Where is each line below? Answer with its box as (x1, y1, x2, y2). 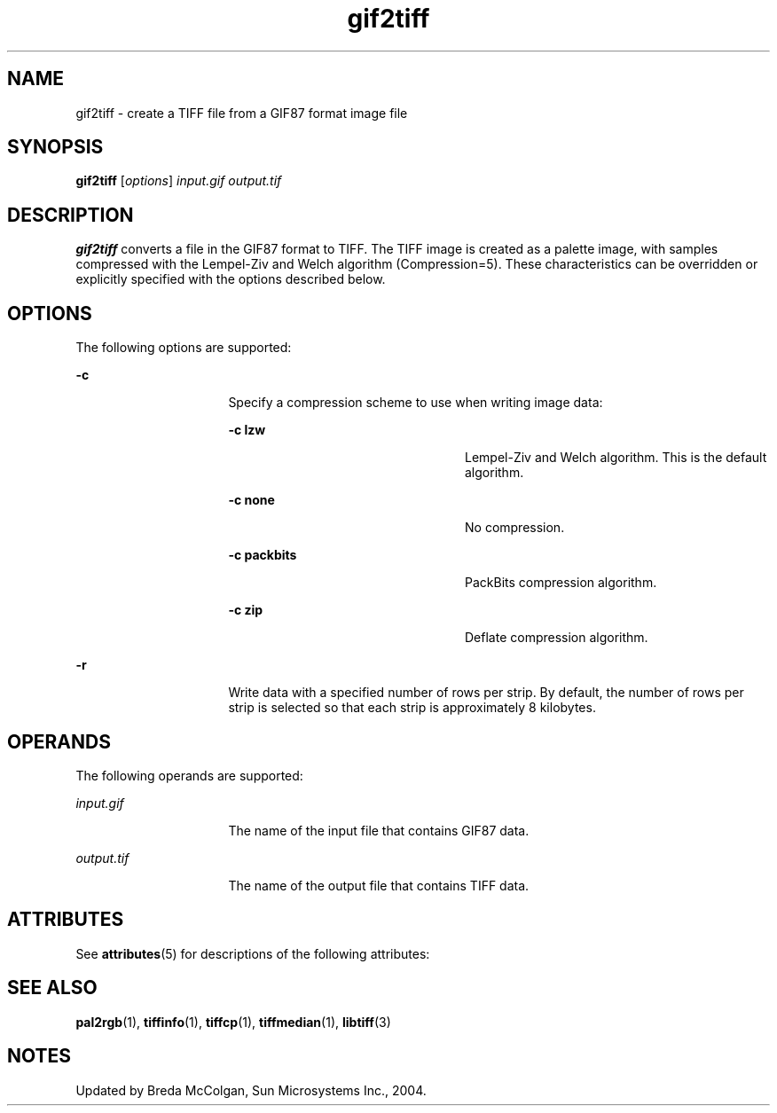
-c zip (228, 602, 263, 618)
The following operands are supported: (75, 767, 303, 783)
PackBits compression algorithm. (465, 575, 657, 591)
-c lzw (228, 422, 266, 438)
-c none (228, 492, 275, 508)
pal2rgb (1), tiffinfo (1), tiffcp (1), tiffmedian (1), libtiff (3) (75, 1014, 391, 1030)
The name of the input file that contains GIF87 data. (228, 822, 530, 838)
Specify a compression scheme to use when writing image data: (228, 395, 603, 411)
